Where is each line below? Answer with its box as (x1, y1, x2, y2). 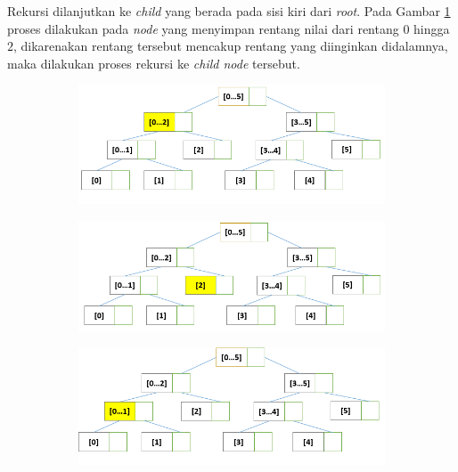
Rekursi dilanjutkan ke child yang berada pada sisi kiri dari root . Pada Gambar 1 (7, 2, 451, 20)
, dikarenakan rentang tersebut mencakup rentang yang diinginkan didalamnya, (13, 37, 448, 55)
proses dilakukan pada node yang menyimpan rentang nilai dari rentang (7, 19, 399, 37)
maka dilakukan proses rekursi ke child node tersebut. (7, 53, 300, 72)
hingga (413, 19, 450, 37)
